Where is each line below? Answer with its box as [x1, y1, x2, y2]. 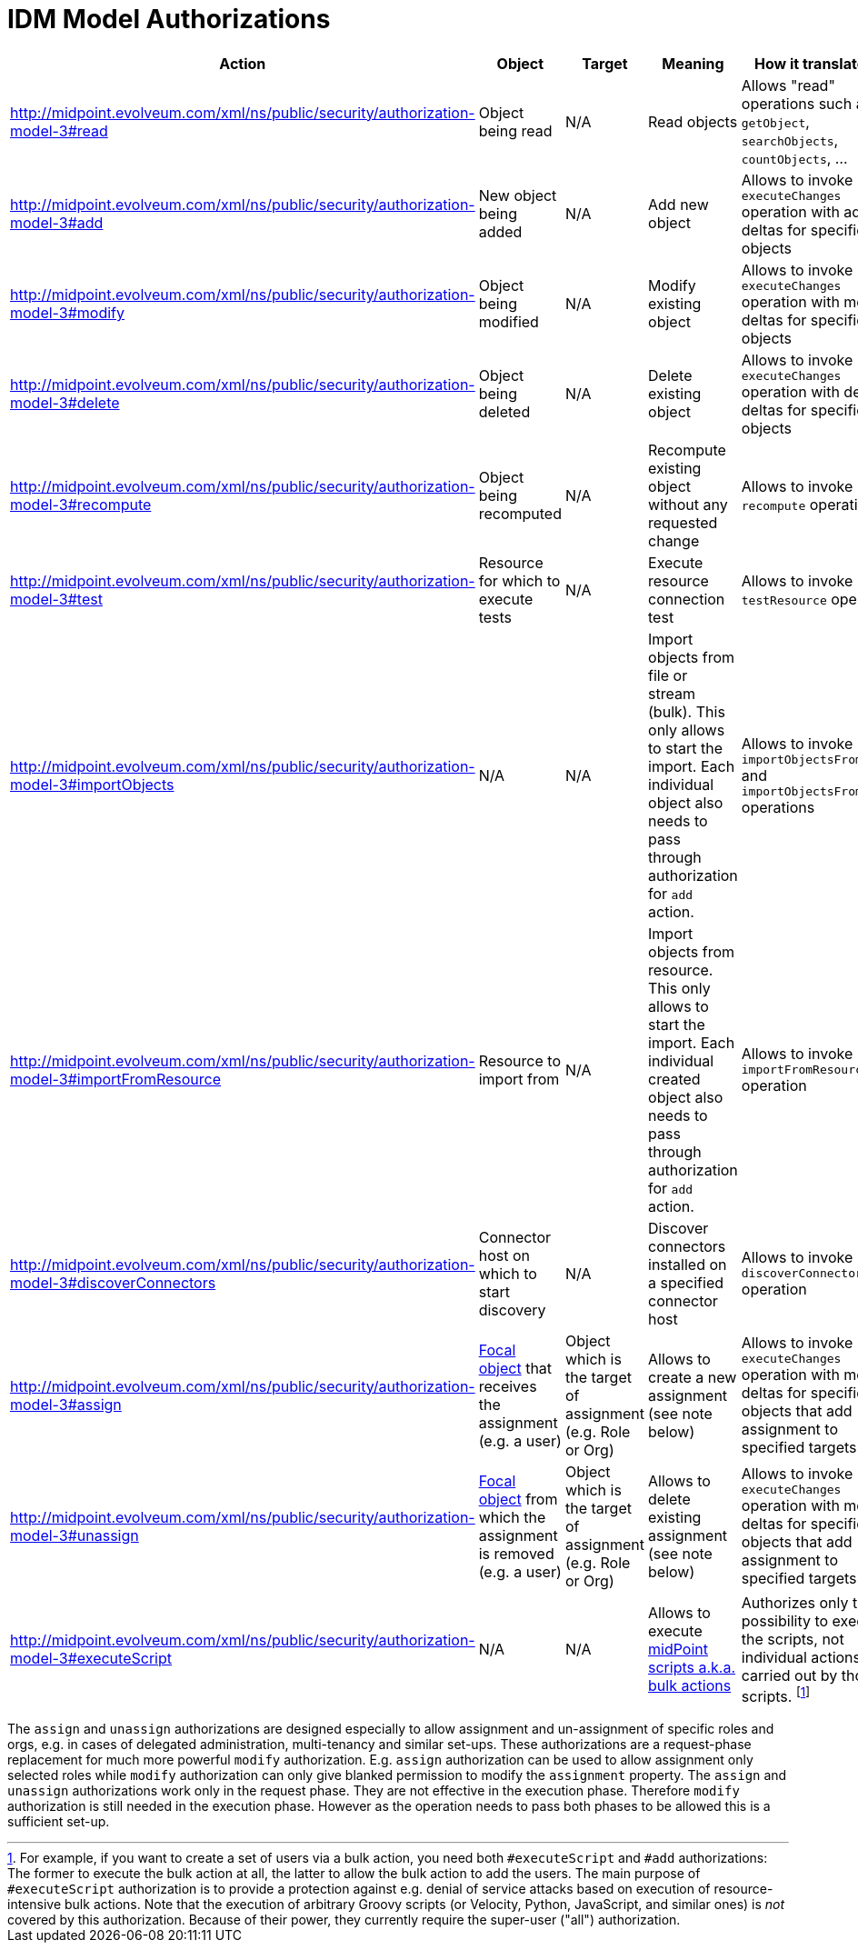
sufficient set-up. [7, 1814, 110, 1830]
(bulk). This [648, 702, 725, 721]
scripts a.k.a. [648, 1658, 736, 1677]
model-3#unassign [10, 1525, 139, 1545]
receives [478, 1376, 537, 1395]
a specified [648, 1273, 724, 1292]
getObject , [741, 112, 810, 131]
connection [648, 589, 725, 608]
